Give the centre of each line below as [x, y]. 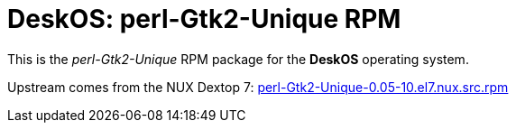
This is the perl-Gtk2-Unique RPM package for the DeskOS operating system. [238, 59]
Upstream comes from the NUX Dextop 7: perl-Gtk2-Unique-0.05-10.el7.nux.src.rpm [258, 87]
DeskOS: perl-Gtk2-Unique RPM [204, 19]
